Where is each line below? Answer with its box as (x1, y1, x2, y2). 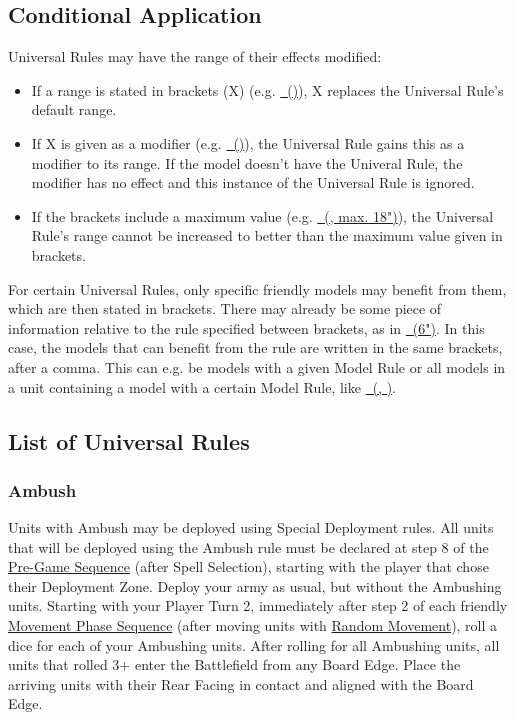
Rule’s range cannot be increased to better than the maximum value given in (31, 225, 503, 246)
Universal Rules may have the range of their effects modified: (8, 46, 382, 67)
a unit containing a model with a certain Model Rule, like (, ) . (8, 376, 396, 397)
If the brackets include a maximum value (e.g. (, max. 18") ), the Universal (31, 205, 494, 226)
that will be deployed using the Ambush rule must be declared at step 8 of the (8, 536, 489, 557)
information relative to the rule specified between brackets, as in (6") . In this (8, 317, 485, 338)
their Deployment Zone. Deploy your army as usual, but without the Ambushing (8, 575, 502, 596)
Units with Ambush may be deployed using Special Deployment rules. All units (8, 517, 494, 538)
